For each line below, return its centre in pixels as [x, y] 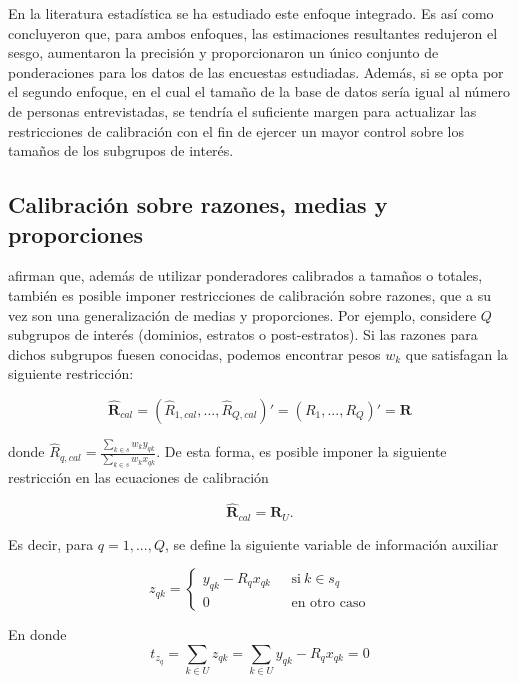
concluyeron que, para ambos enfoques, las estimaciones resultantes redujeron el [253, 32]
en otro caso [328, 602]
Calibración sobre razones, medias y [198, 204]
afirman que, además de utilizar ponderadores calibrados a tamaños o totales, [245, 275]
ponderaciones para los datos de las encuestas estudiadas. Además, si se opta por [256, 71]
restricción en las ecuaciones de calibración [138, 477]
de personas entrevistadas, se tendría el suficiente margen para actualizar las [242, 110]
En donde [37, 634]
